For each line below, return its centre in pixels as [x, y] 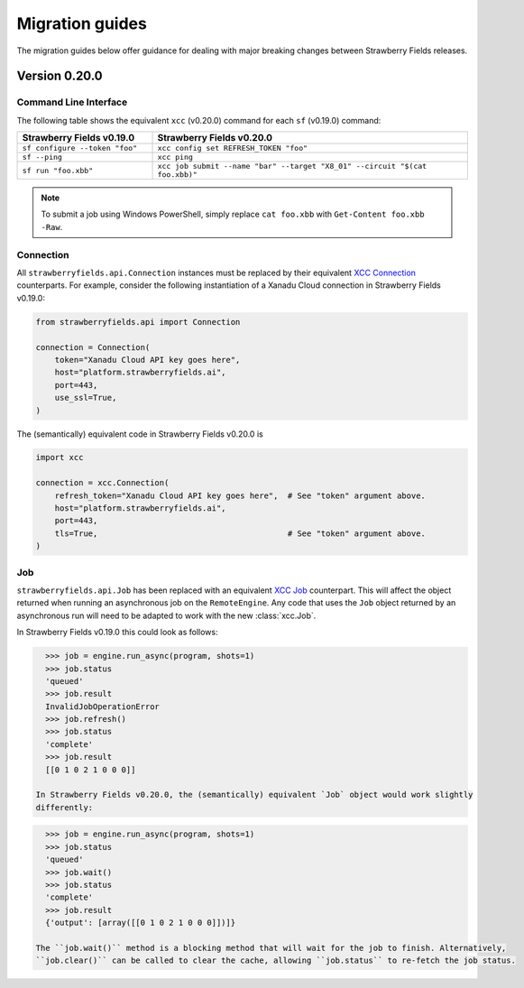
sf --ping [42, 157]
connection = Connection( [93, 347]
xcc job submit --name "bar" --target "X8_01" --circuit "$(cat [292, 166]
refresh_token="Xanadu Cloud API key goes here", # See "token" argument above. [240, 495]
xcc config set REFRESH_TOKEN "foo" [233, 148]
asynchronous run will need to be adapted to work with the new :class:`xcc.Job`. [166, 615]
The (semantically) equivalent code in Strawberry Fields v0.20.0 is [140, 434]
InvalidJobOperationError [102, 706]
